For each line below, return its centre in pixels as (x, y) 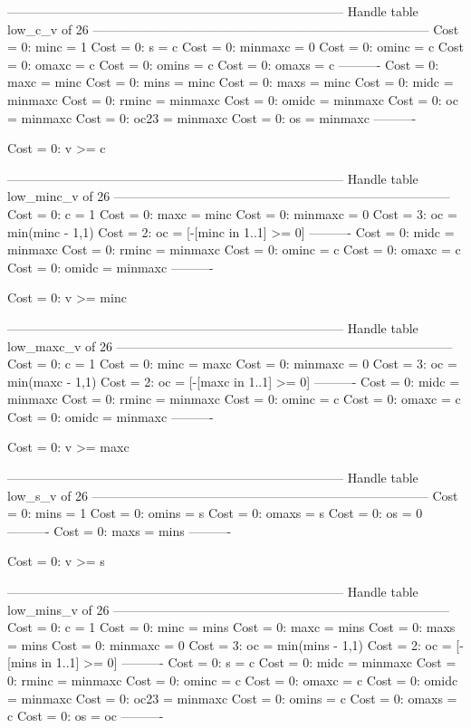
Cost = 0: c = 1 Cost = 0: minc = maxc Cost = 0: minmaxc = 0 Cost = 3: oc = (232, 364)
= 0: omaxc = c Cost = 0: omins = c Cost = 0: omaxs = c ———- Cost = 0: (223, 64)
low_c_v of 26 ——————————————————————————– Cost (233, 29)
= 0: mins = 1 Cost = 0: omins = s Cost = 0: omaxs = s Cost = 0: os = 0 (215, 513)
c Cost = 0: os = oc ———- (86, 716)
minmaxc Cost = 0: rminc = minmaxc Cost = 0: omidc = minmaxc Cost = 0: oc (233, 99)
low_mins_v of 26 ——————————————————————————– (229, 609)
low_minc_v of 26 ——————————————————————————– (229, 196)
